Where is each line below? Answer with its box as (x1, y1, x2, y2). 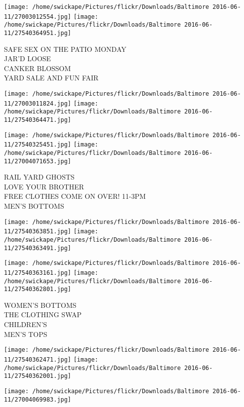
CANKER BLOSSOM (4, 63, 71, 73)
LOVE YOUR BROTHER (4, 181, 84, 191)
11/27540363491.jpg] (4, 244, 72, 252)
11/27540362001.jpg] (4, 372, 72, 380)
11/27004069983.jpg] (4, 396, 72, 403)
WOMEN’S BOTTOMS (4, 299, 77, 310)
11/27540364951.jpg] (4, 29, 72, 37)
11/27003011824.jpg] (4, 100, 72, 107)
